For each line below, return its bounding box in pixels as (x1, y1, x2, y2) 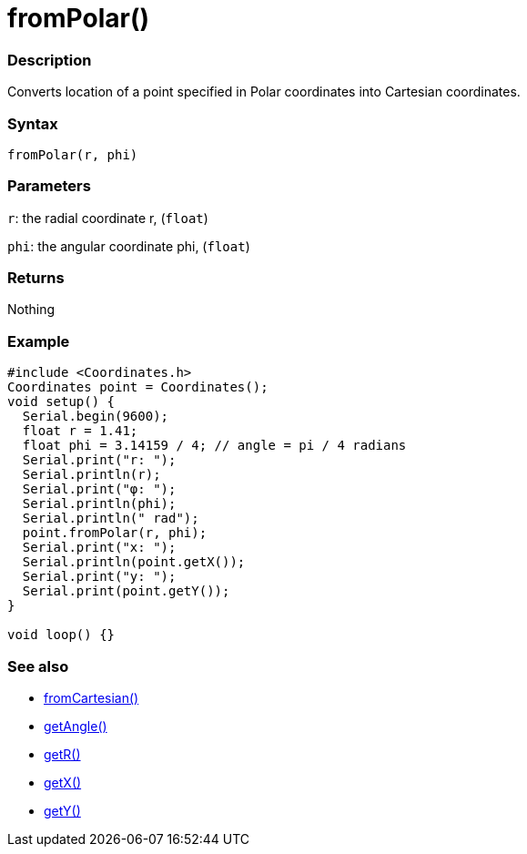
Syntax (7, 114, 58, 133)
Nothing (7, 301, 56, 318)
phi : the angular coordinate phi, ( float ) (7, 238, 250, 254)
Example (7, 331, 70, 351)
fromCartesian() (44, 689, 139, 706)
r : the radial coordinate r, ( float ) (7, 209, 208, 226)
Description (7, 50, 92, 69)
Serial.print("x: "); (22, 540, 177, 555)
